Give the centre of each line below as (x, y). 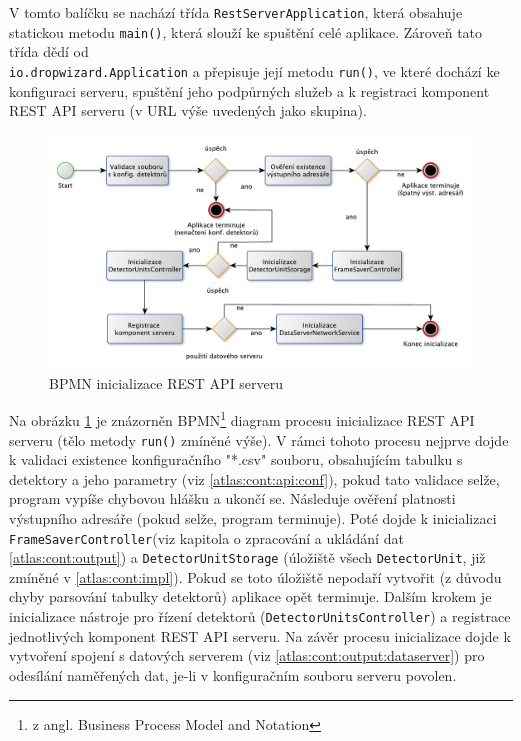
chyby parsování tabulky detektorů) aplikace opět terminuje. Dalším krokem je (250, 596)
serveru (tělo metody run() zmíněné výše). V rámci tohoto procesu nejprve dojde (259, 439)
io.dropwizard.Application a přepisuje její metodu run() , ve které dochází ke (254, 70)
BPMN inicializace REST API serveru (166, 382)
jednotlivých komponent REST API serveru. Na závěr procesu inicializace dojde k (260, 635)
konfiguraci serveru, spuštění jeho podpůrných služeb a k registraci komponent (249, 90)
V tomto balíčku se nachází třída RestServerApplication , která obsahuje (236, 12)
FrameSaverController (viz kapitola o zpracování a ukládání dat (206, 537)
